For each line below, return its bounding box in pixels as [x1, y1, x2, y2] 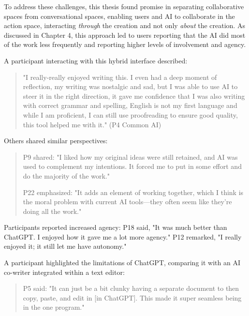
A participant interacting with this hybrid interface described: [4, 55, 188, 65]
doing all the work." [23, 206, 82, 216]
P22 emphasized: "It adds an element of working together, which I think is [23, 187, 244, 197]
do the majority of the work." [23, 170, 110, 181]
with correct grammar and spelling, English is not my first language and [23, 100, 237, 110]
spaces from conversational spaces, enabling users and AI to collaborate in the [4, 11, 235, 21]
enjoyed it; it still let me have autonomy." [4, 241, 127, 251]
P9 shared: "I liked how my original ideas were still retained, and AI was [23, 151, 238, 162]
